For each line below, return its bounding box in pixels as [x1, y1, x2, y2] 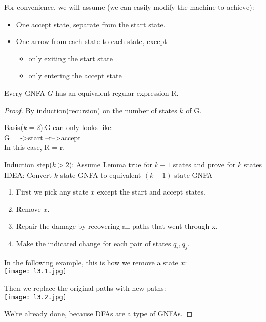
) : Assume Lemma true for [69, 159, 152, 169]
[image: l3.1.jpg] [4, 268, 67, 275]
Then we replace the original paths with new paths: [4, 282, 166, 293]
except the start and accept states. [97, 186, 206, 197]
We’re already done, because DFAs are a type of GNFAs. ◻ [4, 308, 193, 319]
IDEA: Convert [4, 169, 52, 180]
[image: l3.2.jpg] [4, 293, 67, 301]
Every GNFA [4, 87, 45, 98]
